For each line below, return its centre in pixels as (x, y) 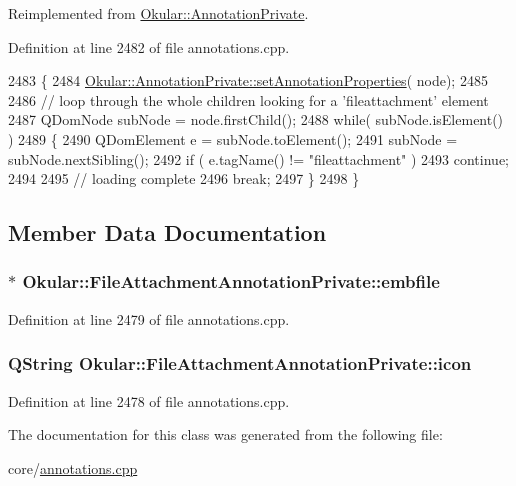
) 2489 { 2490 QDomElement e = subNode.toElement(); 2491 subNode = (233, 138)
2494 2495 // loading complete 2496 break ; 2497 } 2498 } (184, 178)
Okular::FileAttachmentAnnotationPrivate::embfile (231, 281)
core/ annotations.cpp (73, 467)
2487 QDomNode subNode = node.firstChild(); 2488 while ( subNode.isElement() (256, 119)
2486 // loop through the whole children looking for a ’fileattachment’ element (248, 99)
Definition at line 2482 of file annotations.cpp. (149, 46)
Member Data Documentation (167, 232)
